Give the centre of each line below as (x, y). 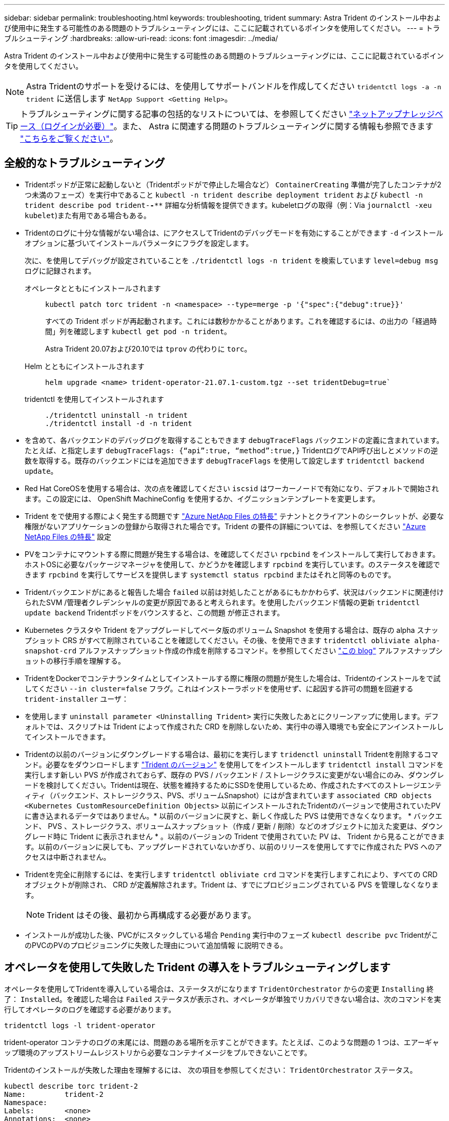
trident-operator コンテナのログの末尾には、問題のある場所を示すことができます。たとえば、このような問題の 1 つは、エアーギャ (222, 1042)
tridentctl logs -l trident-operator (80, 1025)
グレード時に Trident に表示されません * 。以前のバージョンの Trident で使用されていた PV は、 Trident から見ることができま (235, 836)
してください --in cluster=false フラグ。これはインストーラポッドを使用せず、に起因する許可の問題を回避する (219, 688)
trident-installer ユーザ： (77, 699)
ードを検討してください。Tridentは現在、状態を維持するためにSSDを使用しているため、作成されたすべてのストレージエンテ (233, 785)
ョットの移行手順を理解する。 (75, 661)
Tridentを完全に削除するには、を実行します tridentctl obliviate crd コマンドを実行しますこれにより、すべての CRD (231, 874)
